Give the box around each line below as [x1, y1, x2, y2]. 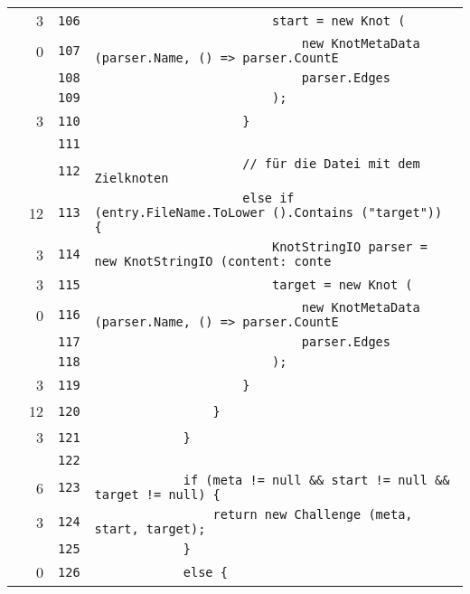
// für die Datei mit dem [242, 156, 420, 171]
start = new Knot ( [272, 13, 406, 28]
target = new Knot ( [272, 277, 413, 292]
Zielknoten [94, 171, 169, 185]
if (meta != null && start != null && [183, 473, 450, 487]
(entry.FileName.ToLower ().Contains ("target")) [94, 205, 443, 220]
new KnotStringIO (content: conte [94, 254, 332, 269]
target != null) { [94, 487, 221, 502]
